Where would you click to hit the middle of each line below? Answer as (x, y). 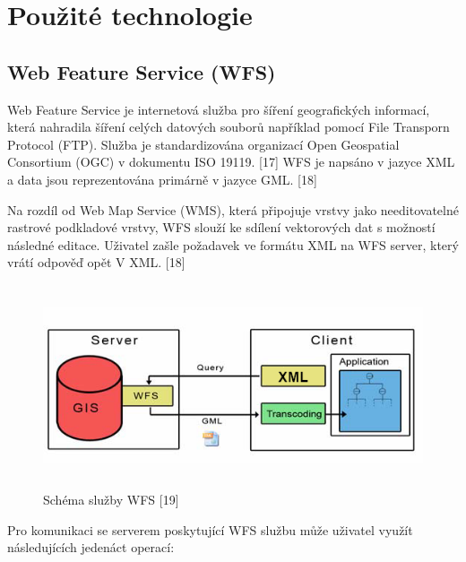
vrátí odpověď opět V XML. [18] (96, 262)
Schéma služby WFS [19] (111, 500)
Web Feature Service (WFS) (142, 71)
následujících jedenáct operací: (91, 547)
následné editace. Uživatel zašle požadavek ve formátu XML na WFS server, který (233, 244)
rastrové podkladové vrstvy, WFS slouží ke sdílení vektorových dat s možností (221, 227)
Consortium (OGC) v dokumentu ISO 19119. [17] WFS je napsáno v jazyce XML (231, 162)
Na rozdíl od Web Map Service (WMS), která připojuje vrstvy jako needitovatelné (233, 209)
